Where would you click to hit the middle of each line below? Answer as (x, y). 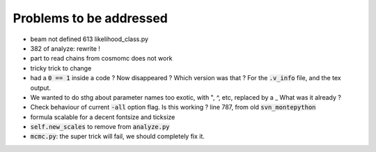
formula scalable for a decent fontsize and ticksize (103, 117)
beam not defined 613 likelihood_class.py (89, 39)
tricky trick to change (61, 68)
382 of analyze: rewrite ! (65, 48)
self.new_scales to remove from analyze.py (100, 127)
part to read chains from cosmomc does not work (102, 59)
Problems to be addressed (91, 18)
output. (41, 88)
